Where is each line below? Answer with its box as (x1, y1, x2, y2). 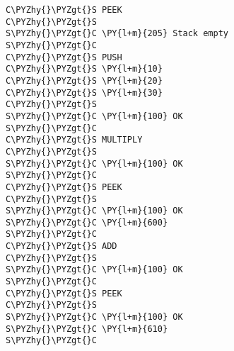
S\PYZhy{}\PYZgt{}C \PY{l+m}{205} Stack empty (6, 28, 228, 39)
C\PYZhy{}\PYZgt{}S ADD (6, 241, 117, 252)
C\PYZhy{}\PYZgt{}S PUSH (6, 52, 122, 62)
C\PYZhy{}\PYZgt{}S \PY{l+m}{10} (6, 64, 163, 74)
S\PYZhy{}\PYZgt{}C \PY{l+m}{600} (6, 217, 168, 228)
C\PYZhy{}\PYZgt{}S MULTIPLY (6, 135, 143, 145)
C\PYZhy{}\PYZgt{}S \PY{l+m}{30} (6, 87, 163, 98)
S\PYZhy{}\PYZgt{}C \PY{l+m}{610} (6, 323, 168, 334)
